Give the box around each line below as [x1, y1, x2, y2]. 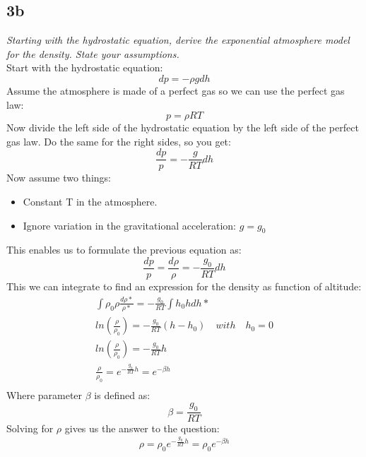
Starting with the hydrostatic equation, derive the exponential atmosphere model [6, 32, 350, 47]
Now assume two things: [6, 170, 111, 185]
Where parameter [6, 387, 83, 402]
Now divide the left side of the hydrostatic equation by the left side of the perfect [6, 120, 359, 135]
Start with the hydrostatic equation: [6, 60, 163, 75]
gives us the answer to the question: [64, 421, 220, 436]
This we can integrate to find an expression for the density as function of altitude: [6, 279, 362, 294]
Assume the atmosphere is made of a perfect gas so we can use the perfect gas [6, 83, 345, 97]
